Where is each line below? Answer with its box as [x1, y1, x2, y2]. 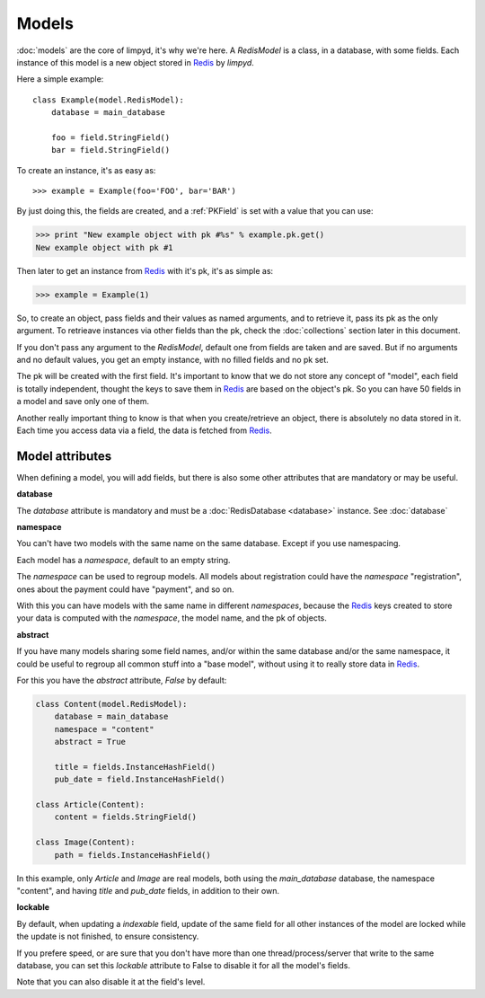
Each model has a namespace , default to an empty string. [16, 554, 231, 565]
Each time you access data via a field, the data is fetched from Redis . [16, 425, 273, 436]
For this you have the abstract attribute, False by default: [16, 675, 227, 685]
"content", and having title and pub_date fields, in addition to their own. [16, 885, 280, 896]
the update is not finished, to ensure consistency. [16, 931, 199, 942]
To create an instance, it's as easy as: [16, 164, 156, 175]
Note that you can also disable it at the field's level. [16, 976, 206, 987]
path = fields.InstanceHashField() [54, 850, 211, 860]
